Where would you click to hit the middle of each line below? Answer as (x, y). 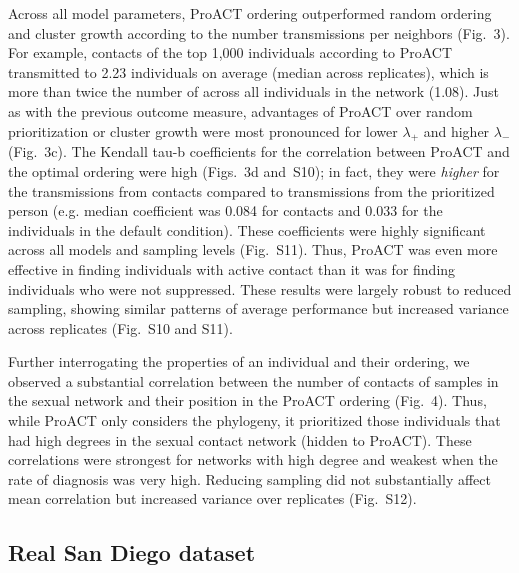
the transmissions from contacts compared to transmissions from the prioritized (251, 190)
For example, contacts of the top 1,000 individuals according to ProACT (230, 52)
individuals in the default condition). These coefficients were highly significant (247, 229)
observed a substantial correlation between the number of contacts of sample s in (253, 380)
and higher (456, 130)
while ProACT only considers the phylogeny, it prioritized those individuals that (254, 420)
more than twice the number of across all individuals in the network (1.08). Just (254, 91)
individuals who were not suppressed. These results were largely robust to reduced (260, 288)
